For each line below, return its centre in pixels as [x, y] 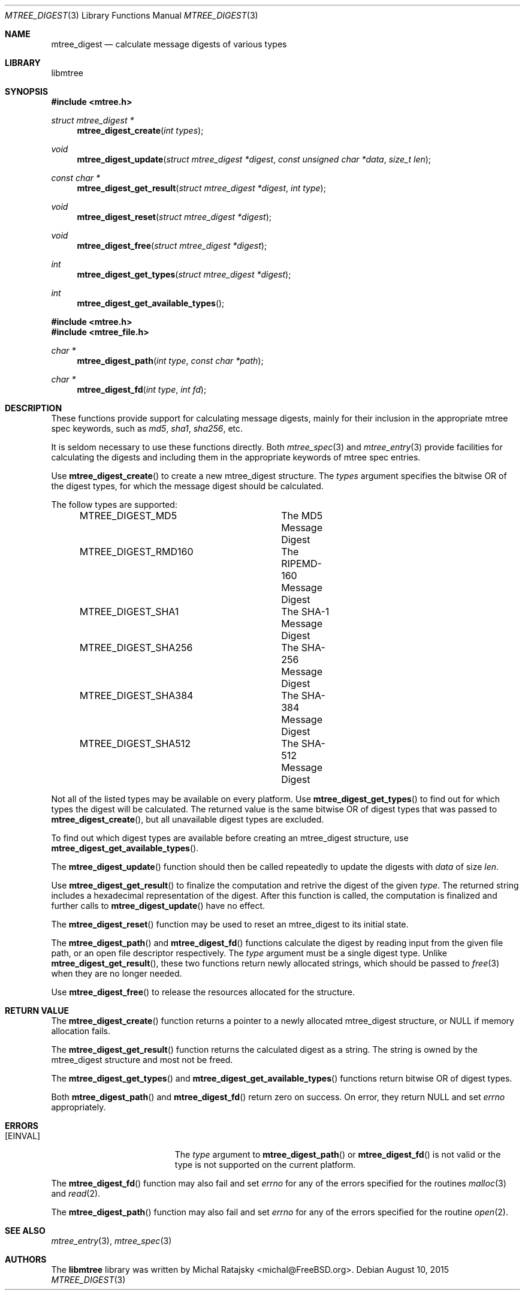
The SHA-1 [305, 612]
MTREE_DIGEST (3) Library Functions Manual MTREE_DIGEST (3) [132, 15]
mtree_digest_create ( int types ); [140, 130]
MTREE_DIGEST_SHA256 [136, 648]
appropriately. [79, 1107]
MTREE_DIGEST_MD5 [128, 516]
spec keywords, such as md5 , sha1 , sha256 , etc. [147, 428]
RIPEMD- [301, 564]
